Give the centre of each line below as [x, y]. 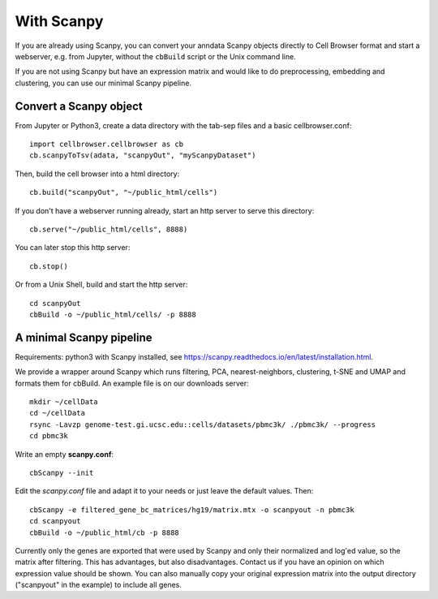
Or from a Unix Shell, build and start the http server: [101, 285]
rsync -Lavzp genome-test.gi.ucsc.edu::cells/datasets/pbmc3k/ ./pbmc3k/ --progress [203, 424]
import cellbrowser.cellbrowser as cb [107, 144]
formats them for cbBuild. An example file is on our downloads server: [132, 383]
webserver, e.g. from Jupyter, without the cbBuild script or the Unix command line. [155, 56]
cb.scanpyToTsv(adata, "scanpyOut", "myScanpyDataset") [143, 155]
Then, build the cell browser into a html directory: [97, 174]
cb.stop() [49, 266]
